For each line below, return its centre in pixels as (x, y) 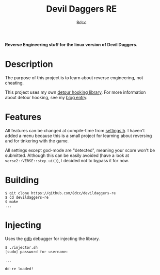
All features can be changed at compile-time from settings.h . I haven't (75, 130)
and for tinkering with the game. (37, 141)
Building (22, 180)
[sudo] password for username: (37, 252)
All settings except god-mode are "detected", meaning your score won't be (80, 150)
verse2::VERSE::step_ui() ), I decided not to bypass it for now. (67, 160)
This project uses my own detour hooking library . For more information (76, 92)
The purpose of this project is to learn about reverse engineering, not (74, 77)
